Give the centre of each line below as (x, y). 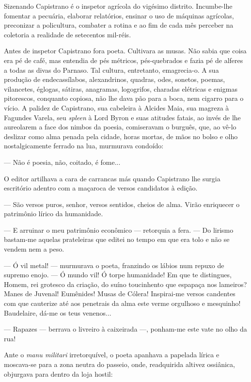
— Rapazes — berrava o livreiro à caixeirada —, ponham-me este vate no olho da (125, 329)
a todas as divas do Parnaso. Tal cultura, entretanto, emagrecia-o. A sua (111, 70)
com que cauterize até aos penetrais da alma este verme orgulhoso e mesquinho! (122, 303)
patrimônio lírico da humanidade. (54, 214)
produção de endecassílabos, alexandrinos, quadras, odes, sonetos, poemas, (115, 79)
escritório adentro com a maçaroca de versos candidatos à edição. (101, 188)
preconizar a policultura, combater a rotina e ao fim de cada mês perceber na (119, 25)
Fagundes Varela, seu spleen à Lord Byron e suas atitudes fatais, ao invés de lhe (122, 117)
